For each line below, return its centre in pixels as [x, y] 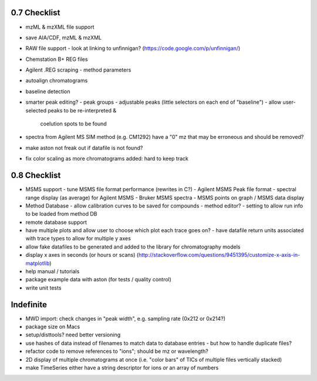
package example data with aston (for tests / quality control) [98, 280]
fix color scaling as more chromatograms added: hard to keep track [107, 159]
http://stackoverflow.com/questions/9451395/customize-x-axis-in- [219, 255]
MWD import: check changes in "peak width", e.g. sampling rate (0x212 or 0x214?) [125, 318]
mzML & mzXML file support [60, 27]
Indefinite [29, 305]
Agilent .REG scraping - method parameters [78, 70]
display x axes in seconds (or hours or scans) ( [82, 255]
